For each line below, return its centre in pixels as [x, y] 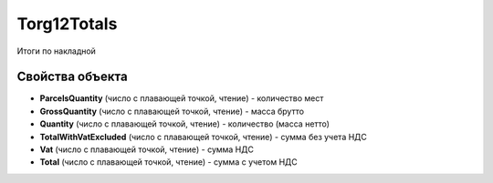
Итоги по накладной [56, 51]
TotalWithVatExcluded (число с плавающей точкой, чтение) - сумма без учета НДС [203, 137]
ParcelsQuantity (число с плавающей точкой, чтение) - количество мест [182, 98]
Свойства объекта [72, 77]
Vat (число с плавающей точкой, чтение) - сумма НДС [147, 149]
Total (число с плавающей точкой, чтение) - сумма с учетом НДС [168, 162]
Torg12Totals [67, 24]
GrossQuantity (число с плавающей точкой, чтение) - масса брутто [172, 111]
